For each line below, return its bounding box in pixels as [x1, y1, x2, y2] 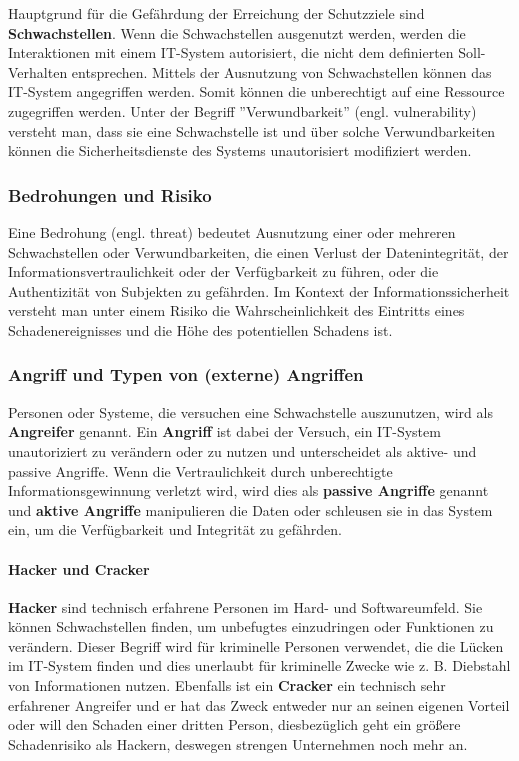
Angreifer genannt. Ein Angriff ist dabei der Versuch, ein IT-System [8, 421, 441, 442]
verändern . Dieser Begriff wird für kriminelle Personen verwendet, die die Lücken [8, 635, 504, 656]
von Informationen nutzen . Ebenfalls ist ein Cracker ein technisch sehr [8, 675, 446, 696]
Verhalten [8, 61, 68, 82]
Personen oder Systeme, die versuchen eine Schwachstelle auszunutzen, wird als [8, 401, 493, 422]
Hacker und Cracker [8, 558, 150, 579]
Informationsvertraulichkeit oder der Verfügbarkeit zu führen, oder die [8, 261, 439, 282]
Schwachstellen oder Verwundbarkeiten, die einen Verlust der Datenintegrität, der [8, 241, 509, 262]
